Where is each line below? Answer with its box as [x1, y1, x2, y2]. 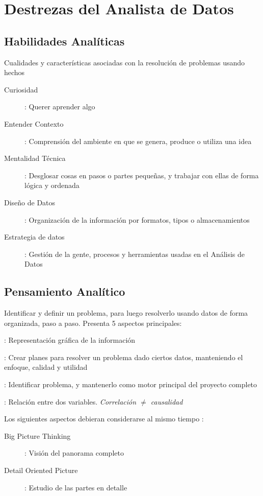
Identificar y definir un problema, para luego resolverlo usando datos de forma [4, 308, 248, 318]
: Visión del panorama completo [24, 447, 124, 458]
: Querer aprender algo [24, 101, 95, 112]
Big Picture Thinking [4, 430, 71, 441]
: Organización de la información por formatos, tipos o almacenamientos [24, 214, 250, 225]
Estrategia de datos [4, 231, 65, 242]
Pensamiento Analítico [4, 284, 125, 299]
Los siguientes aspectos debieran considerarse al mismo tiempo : [4, 413, 204, 424]
